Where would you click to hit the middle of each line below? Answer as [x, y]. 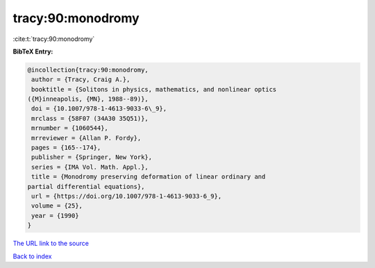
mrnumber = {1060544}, [70, 128]
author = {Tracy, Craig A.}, [81, 79]
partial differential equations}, [86, 186]
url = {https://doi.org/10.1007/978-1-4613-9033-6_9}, [127, 196]
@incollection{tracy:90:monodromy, [88, 70]
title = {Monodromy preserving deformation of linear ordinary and [149, 177]
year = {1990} [55, 216]
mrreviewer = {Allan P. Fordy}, [86, 138]
